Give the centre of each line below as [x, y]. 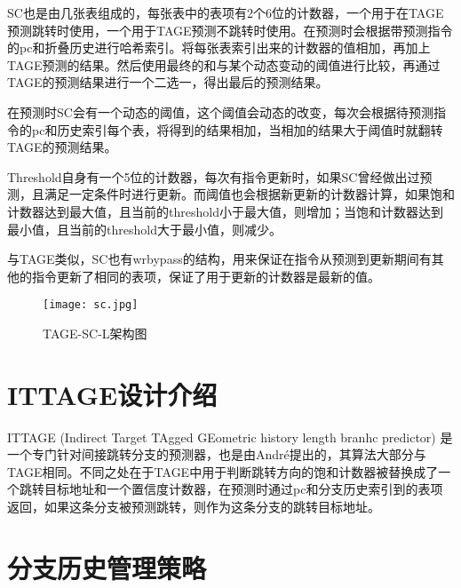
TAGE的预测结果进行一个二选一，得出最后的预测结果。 [168, 82]
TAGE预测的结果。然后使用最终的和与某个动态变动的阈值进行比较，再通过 [224, 64]
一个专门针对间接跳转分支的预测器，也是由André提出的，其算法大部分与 [217, 454]
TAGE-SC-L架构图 [95, 333]
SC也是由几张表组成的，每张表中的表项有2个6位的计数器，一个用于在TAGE [226, 12]
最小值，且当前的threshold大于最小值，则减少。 [144, 229]
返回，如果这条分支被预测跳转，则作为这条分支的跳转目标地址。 [194, 507]
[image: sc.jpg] [91, 305]
